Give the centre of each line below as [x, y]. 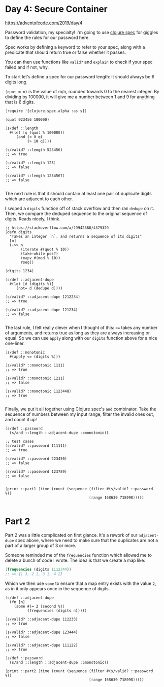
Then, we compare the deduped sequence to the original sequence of [76, 214]
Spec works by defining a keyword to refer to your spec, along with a [75, 47]
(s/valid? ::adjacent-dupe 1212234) [43, 297]
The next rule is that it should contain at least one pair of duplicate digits [78, 193]
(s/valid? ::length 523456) [34, 150]
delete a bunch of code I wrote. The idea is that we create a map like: [75, 560]
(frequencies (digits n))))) [57, 611]
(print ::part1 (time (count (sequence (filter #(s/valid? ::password [79, 489]
